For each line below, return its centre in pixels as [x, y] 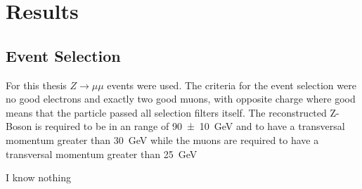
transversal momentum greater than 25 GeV [102, 154]
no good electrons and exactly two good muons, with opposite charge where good [181, 99]
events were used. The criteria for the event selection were [232, 85]
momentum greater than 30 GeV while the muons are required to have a [162, 139]
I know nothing [38, 177]
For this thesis [36, 85]
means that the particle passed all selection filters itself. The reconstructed [166, 112]
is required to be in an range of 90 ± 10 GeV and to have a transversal [190, 126]
